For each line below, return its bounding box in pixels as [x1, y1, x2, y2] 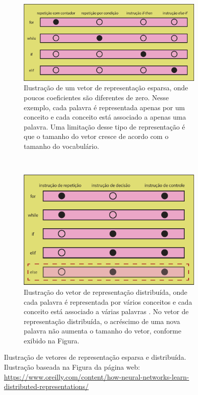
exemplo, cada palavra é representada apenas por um [24, 102, 185, 112]
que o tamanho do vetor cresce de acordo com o [24, 131, 169, 141]
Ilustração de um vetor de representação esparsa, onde [24, 82, 188, 93]
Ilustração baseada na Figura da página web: [4, 362, 140, 372]
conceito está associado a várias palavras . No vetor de [24, 306, 189, 317]
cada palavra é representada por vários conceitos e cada [24, 296, 192, 307]
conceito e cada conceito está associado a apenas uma [24, 112, 186, 122]
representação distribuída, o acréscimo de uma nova [24, 316, 180, 326]
